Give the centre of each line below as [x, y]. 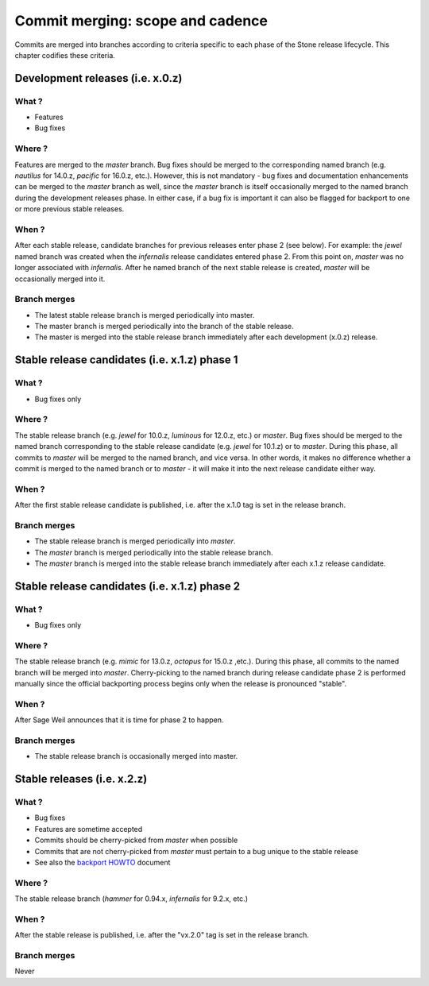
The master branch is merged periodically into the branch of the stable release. [164, 327]
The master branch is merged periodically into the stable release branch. [154, 552]
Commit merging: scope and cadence [141, 21]
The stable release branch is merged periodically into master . [135, 541]
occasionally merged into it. [60, 279]
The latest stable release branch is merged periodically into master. [145, 315]
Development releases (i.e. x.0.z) [99, 78]
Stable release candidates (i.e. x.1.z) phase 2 [128, 586]
